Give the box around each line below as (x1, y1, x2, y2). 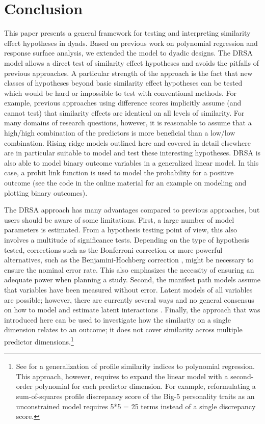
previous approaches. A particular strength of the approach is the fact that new (4, 67, 253, 78)
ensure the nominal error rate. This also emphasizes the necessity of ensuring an (4, 264, 254, 275)
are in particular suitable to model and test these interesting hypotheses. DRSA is (4, 147, 261, 158)
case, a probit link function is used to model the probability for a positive (4, 167, 234, 178)
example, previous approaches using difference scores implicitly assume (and (4, 97, 242, 108)
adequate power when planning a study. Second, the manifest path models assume (4, 274, 260, 285)
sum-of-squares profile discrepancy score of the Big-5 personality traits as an (16, 390, 255, 401)
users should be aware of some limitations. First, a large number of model (4, 214, 234, 225)
